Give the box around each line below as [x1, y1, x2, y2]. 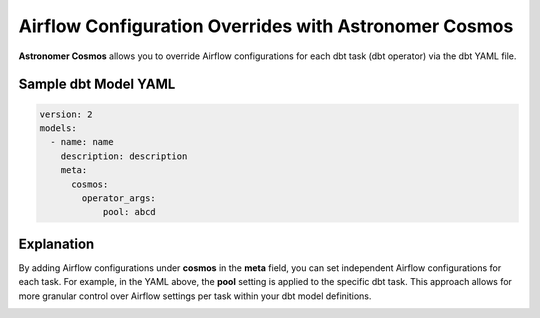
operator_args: [81, 192, 157, 204]
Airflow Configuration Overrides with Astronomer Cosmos [18, 15, 514, 37]
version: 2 [39, 108, 93, 120]
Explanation [18, 235, 95, 252]
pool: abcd [102, 206, 157, 218]
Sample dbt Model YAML [18, 76, 176, 93]
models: [39, 122, 77, 134]
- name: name [50, 136, 114, 148]
